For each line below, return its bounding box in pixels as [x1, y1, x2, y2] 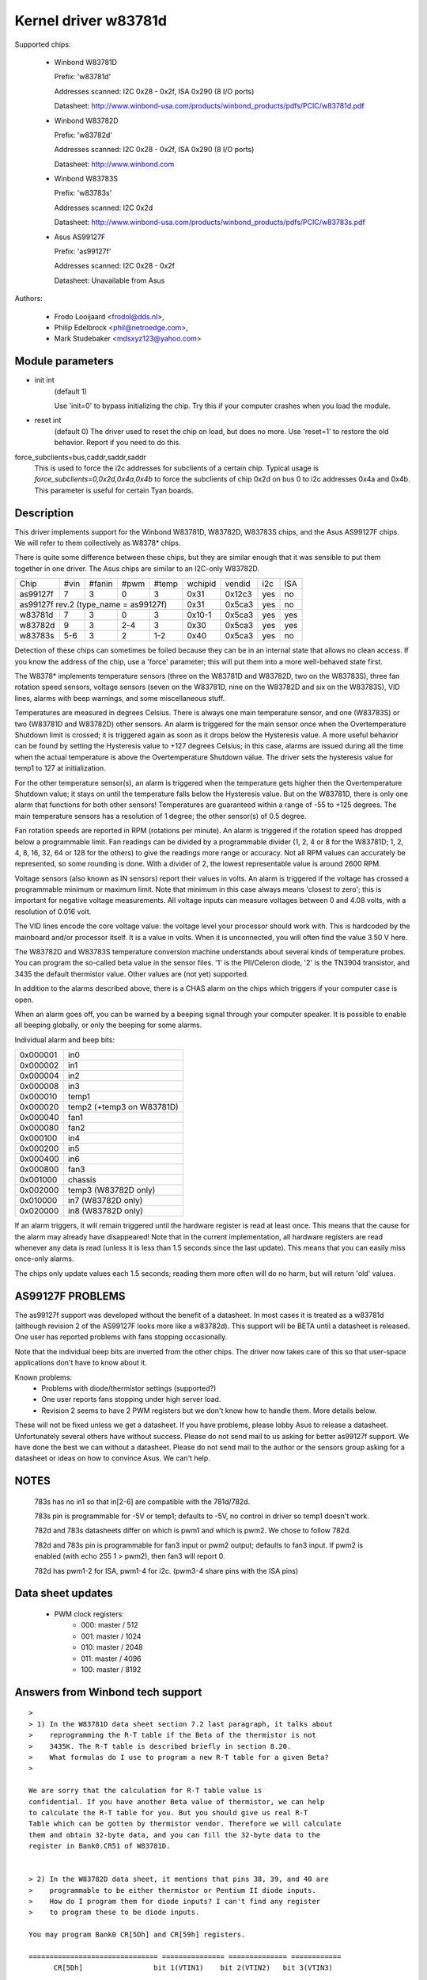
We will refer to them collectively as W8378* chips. [14, 539, 181, 548]
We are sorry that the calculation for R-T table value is [28, 1786, 263, 1795]
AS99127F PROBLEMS [14, 1289, 126, 1303]
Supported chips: [14, 40, 71, 49]
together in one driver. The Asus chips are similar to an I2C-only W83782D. [14, 563, 260, 573]
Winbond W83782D [54, 116, 119, 125]
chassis [67, 1175, 96, 1186]
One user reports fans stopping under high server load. [41, 1395, 221, 1404]
